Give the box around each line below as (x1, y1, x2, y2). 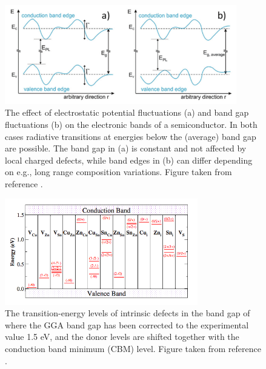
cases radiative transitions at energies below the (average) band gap (5, 130, 256, 142)
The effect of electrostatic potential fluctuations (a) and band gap (5, 106, 249, 119)
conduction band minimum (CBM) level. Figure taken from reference (5, 342, 261, 354)
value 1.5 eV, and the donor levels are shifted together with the (5, 330, 239, 343)
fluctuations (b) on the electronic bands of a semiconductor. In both (5, 118, 258, 130)
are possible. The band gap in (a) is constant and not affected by (5, 142, 247, 155)
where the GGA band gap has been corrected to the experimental (5, 318, 249, 331)
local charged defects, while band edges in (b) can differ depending (5, 153, 253, 166)
